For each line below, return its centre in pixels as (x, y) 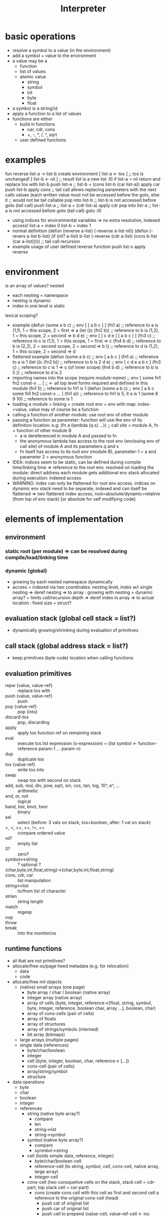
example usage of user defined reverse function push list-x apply (79, 247)
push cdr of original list (65, 1203)
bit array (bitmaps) (46, 1034)
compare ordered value (41, 833)
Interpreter (83, 9)
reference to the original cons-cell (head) (77, 1198)
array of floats (41, 1019)
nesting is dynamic (31, 300)
